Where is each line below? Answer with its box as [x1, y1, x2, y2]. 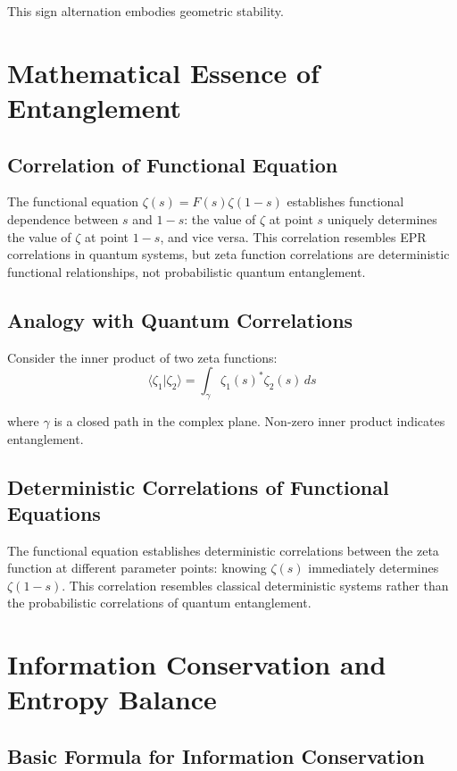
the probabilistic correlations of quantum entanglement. [7, 593, 312, 612]
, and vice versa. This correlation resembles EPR [160, 227, 427, 246]
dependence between [7, 209, 119, 228]
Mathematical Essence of [7, 54, 320, 90]
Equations [7, 499, 101, 526]
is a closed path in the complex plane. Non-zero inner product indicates [54, 411, 445, 430]
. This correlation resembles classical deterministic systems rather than [62, 575, 449, 594]
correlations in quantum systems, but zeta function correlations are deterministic [7, 245, 450, 264]
